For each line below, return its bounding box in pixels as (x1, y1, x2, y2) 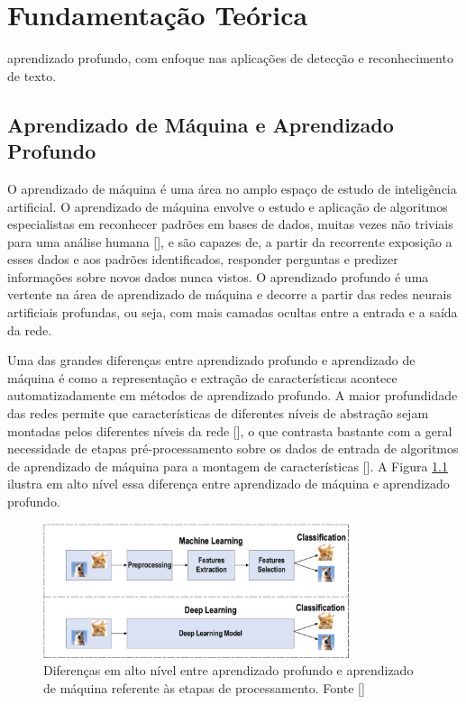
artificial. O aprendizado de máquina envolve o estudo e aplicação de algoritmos (7, 197, 448, 215)
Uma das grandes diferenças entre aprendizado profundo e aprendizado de (7, 351, 416, 370)
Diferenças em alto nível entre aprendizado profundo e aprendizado (43, 661, 414, 680)
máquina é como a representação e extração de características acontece (7, 368, 397, 387)
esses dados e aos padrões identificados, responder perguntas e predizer (7, 250, 398, 269)
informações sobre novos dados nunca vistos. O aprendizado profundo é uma (7, 267, 429, 286)
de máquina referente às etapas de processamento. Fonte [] (43, 678, 365, 697)
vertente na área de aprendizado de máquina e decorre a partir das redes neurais (7, 285, 452, 304)
